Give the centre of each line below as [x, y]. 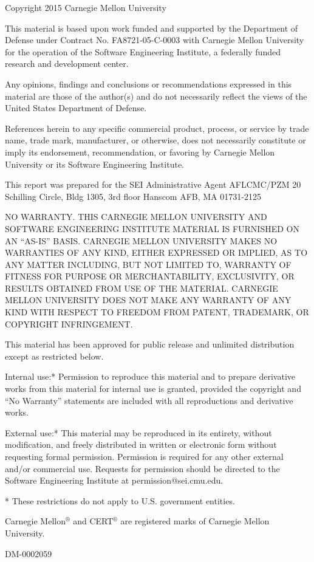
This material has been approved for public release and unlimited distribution [150, 344]
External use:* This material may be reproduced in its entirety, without [138, 432]
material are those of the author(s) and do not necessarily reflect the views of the [156, 96]
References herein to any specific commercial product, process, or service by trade [157, 128]
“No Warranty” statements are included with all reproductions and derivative [149, 400]
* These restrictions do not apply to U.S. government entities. [120, 500]
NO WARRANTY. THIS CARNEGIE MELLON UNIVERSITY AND [136, 217]
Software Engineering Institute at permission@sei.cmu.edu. [114, 480]
